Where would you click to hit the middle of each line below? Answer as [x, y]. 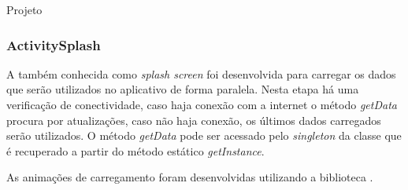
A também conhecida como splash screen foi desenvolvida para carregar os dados [201, 73]
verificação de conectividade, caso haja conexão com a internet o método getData [202, 104]
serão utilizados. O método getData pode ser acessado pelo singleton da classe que [204, 135]
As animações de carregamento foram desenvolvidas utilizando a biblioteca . [190, 177]
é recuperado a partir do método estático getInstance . [135, 150]
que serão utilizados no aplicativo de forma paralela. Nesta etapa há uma [183, 89]
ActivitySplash [54, 44]
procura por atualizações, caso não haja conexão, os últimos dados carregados [194, 120]
